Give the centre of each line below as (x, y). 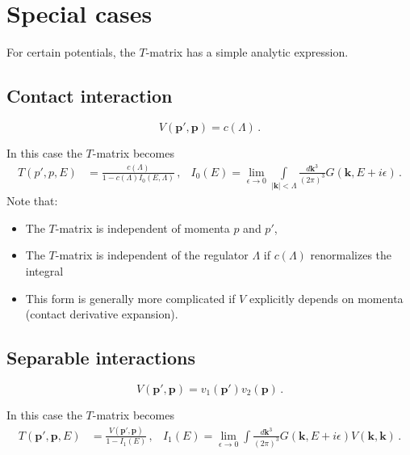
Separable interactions (101, 358)
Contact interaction (90, 96)
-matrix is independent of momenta (142, 227)
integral (44, 270)
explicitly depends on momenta (326, 298)
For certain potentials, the (71, 52)
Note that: (32, 201)
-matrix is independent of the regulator (152, 255)
